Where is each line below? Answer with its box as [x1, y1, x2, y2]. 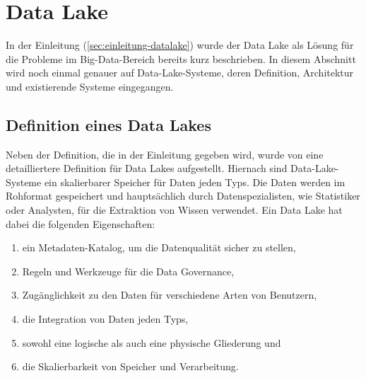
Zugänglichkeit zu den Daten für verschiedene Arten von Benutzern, [22, 287, 317, 302]
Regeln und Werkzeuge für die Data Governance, [22, 263, 235, 278]
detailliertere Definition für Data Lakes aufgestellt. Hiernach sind [6, 161, 288, 176]
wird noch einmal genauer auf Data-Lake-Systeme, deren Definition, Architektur [6, 65, 354, 80]
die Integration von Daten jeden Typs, [22, 311, 189, 326]
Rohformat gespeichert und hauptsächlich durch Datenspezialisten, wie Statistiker [6, 188, 360, 203]
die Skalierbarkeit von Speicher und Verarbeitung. [22, 359, 239, 374]
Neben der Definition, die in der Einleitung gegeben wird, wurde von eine [6, 147, 324, 161]
